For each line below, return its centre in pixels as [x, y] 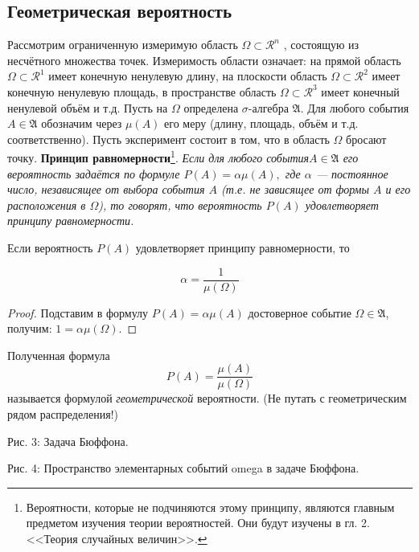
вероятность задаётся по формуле [94, 173]
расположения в [47, 204]
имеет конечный [360, 91]
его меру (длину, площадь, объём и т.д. [261, 123]
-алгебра [268, 107]
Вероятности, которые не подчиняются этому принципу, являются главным [210, 507]
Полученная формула [59, 355]
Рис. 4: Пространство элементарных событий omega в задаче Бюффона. [183, 468]
